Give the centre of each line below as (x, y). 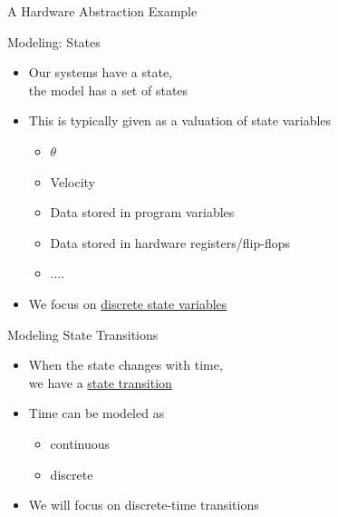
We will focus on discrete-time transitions (144, 505)
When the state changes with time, (126, 365)
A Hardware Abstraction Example (102, 11)
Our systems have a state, (100, 72)
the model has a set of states (108, 89)
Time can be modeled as (97, 413)
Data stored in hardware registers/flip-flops (170, 242)
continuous (80, 443)
